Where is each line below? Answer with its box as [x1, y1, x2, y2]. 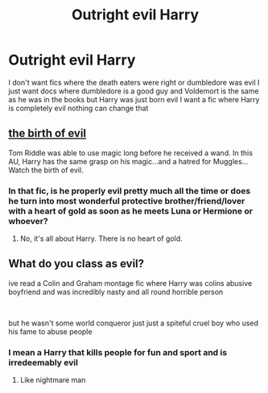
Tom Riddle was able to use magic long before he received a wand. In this [8, 147, 254, 158]
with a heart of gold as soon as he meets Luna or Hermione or [8, 205, 254, 217]
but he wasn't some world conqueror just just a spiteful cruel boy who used [8, 318, 259, 328]
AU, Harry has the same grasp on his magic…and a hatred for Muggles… [8, 156, 249, 166]
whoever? [8, 215, 48, 226]
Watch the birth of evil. [8, 165, 84, 175]
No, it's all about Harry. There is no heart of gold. [19, 234, 183, 243]
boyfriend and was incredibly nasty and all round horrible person [8, 287, 224, 296]
